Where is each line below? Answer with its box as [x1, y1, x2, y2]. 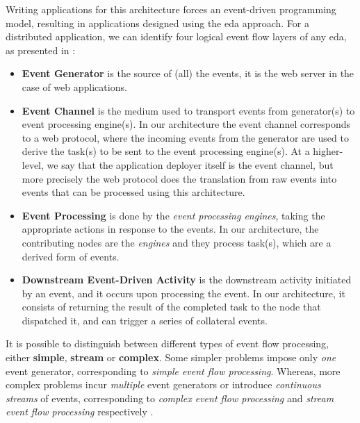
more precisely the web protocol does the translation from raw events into [22, 171, 337, 185]
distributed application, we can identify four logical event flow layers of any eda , [6, 29, 347, 44]
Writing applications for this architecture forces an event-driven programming [6, 2, 336, 16]
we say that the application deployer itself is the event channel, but [47, 157, 334, 172]
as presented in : [6, 42, 76, 57]
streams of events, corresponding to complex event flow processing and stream [6, 390, 334, 405]
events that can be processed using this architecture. [22, 185, 245, 199]
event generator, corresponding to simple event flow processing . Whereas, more [6, 363, 341, 378]
